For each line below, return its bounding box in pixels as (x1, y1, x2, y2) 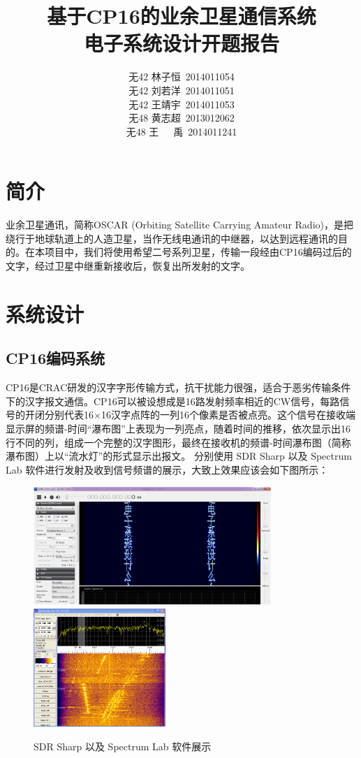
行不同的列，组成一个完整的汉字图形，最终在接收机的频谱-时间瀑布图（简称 (6, 435, 351, 449)
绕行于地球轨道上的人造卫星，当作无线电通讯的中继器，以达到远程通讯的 (6, 231, 338, 245)
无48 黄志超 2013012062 (128, 110, 235, 125)
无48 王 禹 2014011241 (126, 124, 237, 138)
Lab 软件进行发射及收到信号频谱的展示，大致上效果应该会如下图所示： (6, 462, 329, 476)
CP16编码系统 (6, 347, 105, 369)
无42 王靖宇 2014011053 (128, 96, 235, 111)
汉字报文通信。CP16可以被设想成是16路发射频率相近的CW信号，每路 (24, 393, 340, 408)
